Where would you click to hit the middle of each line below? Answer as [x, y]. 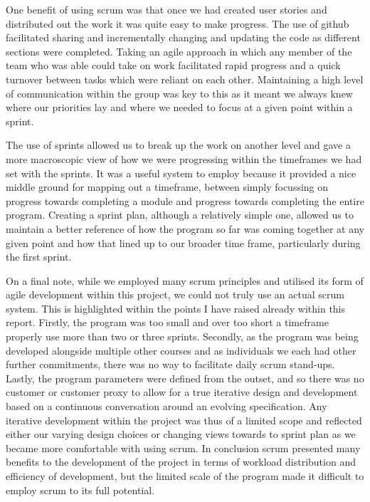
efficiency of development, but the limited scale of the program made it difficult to [185, 476]
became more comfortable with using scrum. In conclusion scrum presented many [183, 448]
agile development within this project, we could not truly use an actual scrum [175, 294]
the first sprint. [39, 257]
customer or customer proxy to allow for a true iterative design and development [182, 392]
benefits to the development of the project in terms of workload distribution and [181, 462]
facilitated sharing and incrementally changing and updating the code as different [183, 37]
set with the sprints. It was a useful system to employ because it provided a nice [181, 173]
